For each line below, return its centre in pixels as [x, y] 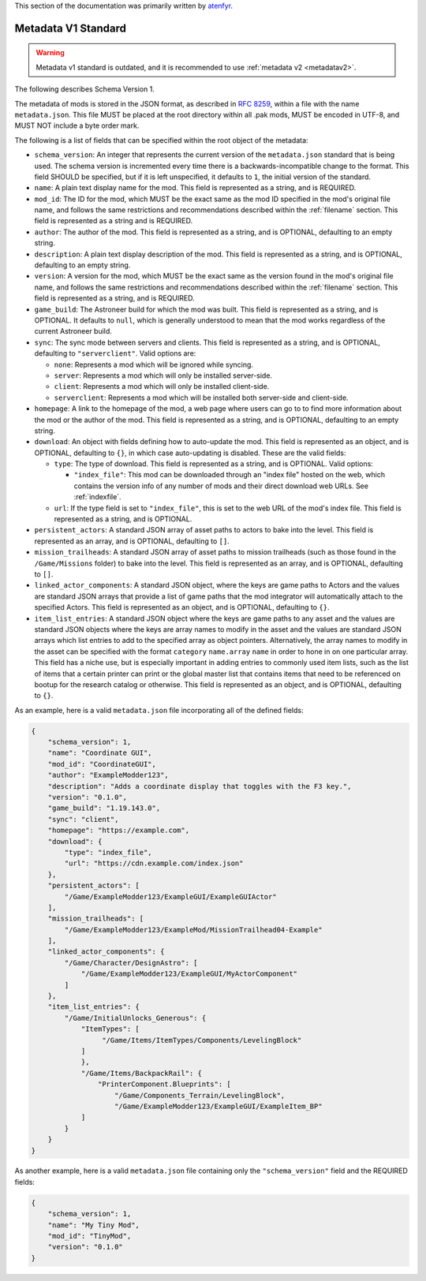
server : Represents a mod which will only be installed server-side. [163, 375]
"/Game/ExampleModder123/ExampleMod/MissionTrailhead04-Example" [193, 930]
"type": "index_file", [108, 852]
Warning [50, 53]
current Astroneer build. [73, 331]
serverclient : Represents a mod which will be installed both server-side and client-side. [201, 398]
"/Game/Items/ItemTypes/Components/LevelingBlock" [202, 1040]
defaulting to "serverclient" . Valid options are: [115, 353]
